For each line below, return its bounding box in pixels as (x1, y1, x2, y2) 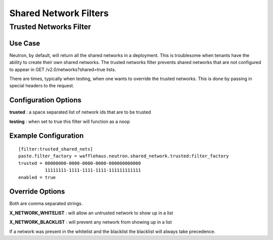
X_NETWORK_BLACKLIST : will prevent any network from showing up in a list (9, 219, 172, 225)
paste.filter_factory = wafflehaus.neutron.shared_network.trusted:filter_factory (18, 153, 229, 159)
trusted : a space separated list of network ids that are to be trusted (9, 109, 151, 115)
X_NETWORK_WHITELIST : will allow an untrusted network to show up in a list (9, 210, 173, 216)
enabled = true (18, 174, 56, 180)
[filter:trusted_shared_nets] (18, 146, 94, 152)
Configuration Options (9, 96, 82, 104)
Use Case (9, 39, 40, 47)
